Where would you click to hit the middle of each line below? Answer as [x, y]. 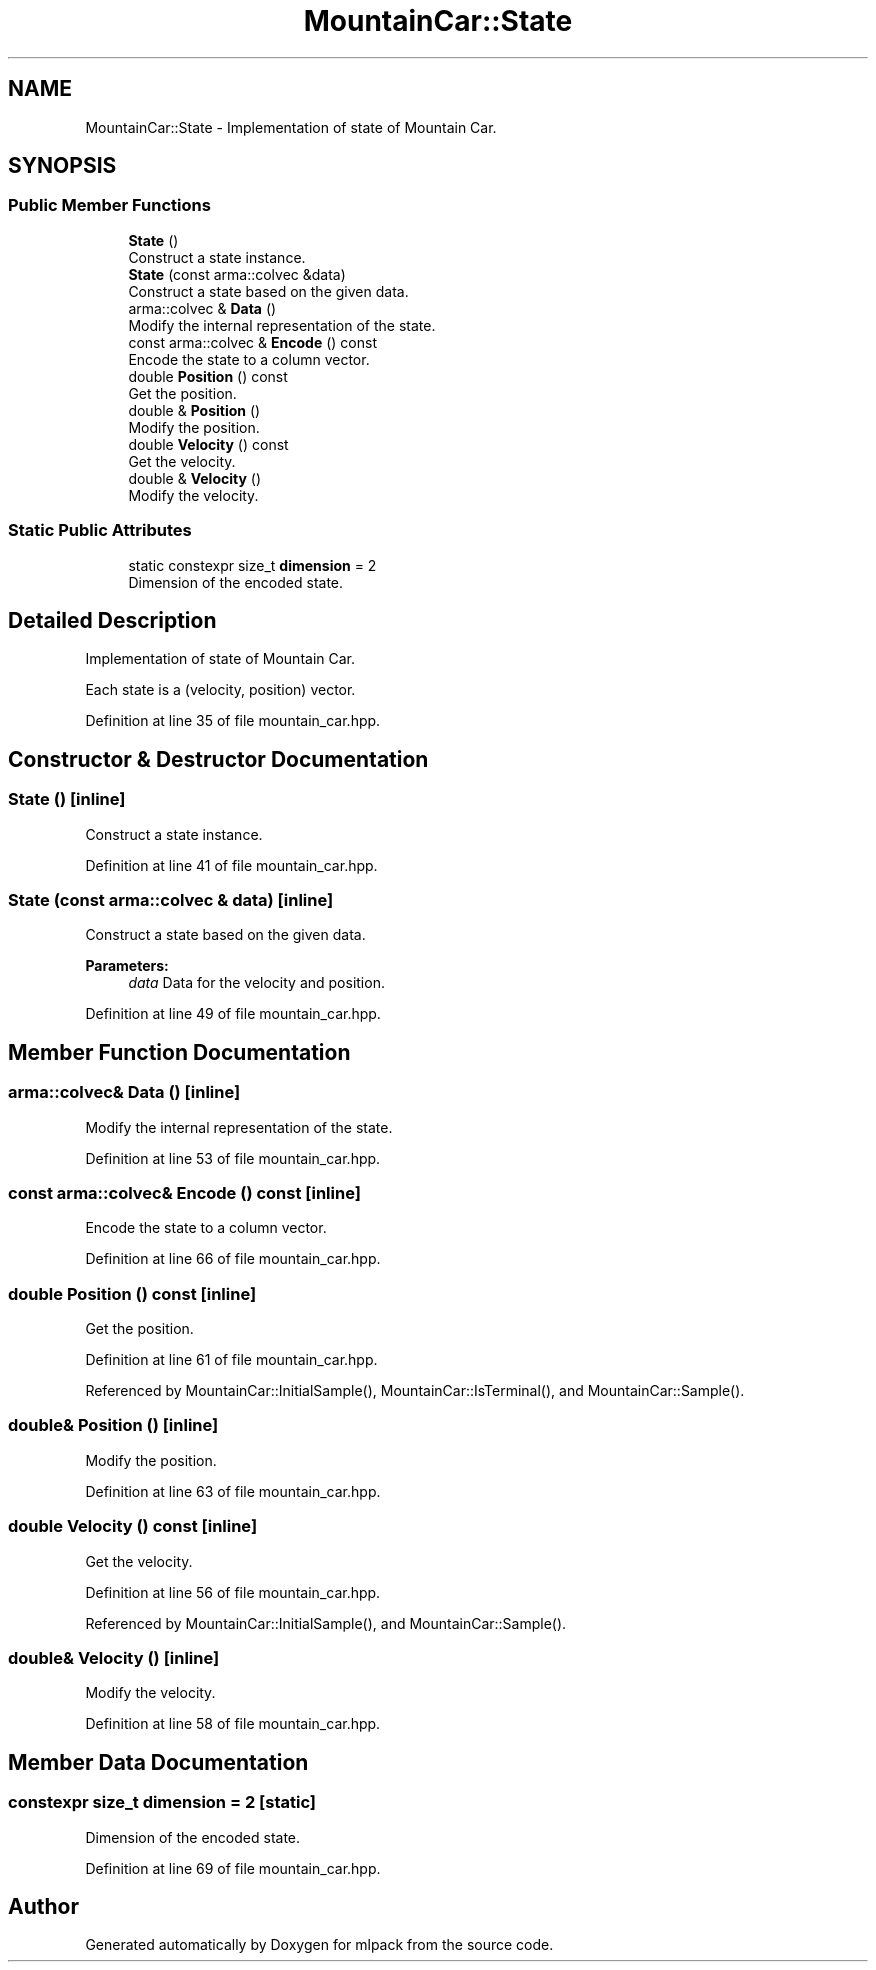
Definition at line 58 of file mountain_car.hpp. [233, 1724]
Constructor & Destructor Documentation [218, 759]
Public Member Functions [109, 205]
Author [43, 1906]
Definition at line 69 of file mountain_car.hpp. [233, 1868]
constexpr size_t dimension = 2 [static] [162, 1802]
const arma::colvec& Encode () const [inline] [184, 1192]
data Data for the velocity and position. [256, 983]
